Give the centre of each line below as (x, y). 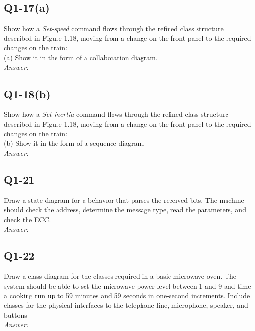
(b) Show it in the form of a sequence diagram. (75, 143)
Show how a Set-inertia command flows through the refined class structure (116, 114)
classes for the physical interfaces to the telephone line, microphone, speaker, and (126, 305)
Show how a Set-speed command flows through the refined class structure (114, 28)
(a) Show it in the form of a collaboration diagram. (81, 57)
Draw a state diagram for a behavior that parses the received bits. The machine (124, 200)
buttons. (16, 314)
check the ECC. (28, 219)
